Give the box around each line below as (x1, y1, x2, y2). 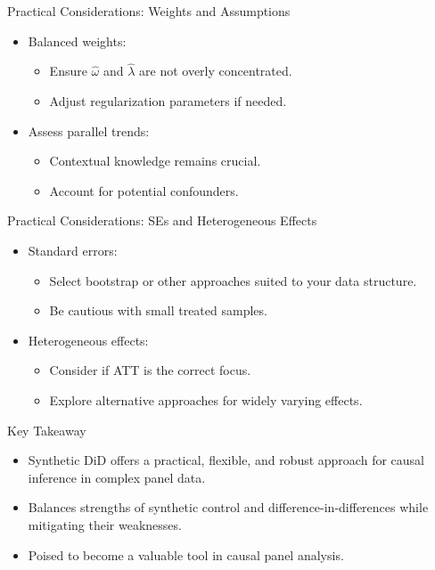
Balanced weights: (28, 31, 127, 50)
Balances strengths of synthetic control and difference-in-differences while (28, 498, 429, 517)
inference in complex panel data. (28, 468, 206, 486)
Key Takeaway (7, 420, 86, 439)
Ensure (49, 61, 87, 80)
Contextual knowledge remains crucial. (49, 151, 261, 170)
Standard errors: (28, 240, 118, 259)
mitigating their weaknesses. (28, 515, 182, 533)
